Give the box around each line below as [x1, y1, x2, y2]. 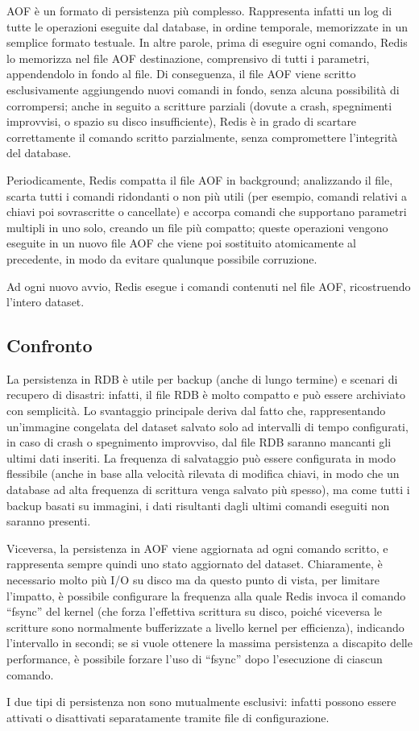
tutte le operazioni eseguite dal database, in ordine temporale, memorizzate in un [6, 18, 409, 35]
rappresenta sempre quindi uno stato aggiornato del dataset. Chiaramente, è [6, 555, 383, 572]
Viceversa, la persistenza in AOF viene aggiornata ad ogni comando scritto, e [6, 539, 388, 556]
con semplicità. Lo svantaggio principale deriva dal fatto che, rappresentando [6, 402, 386, 419]
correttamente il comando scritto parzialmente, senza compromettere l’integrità [6, 128, 398, 145]
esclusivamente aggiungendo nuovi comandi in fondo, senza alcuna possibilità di [6, 81, 400, 98]
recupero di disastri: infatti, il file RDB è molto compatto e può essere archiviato [6, 386, 405, 403]
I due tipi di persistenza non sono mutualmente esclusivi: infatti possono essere [6, 693, 396, 710]
